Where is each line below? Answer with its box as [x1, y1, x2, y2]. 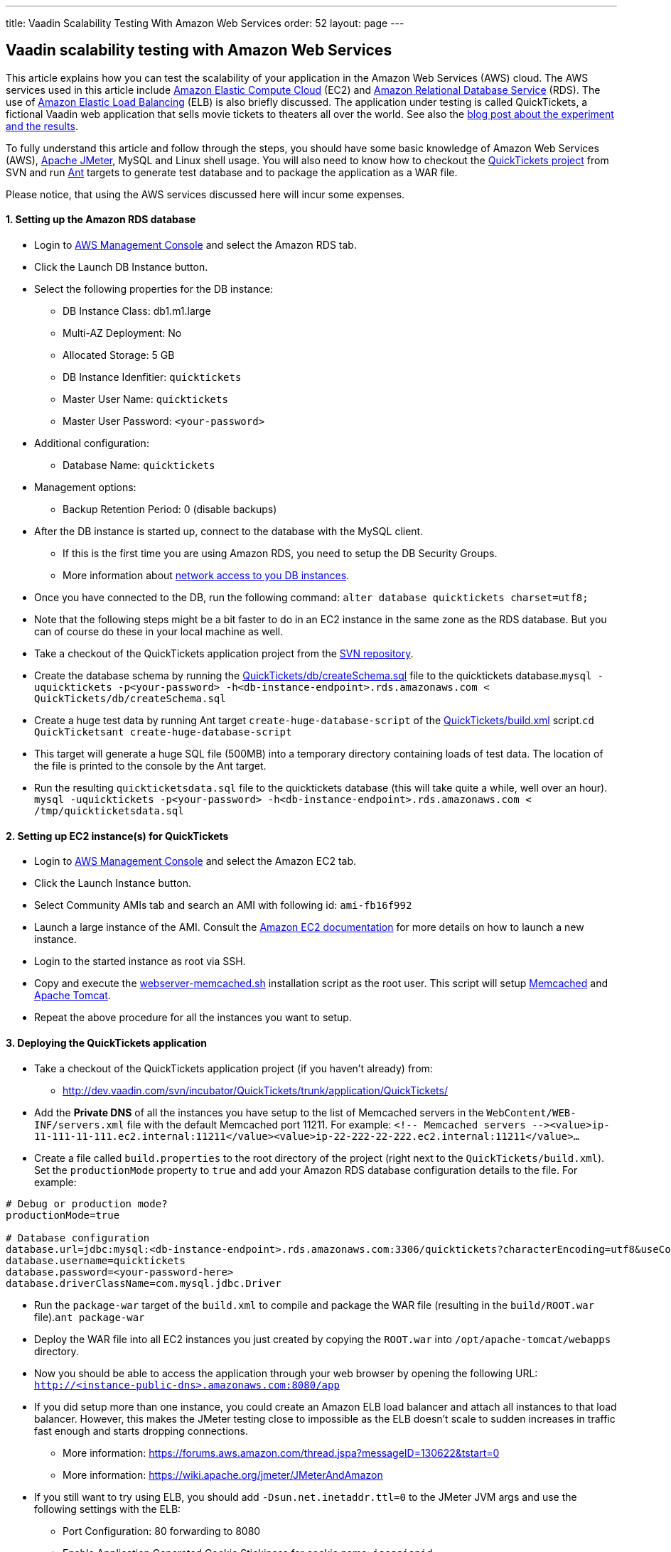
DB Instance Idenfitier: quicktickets [63, 371, 242, 384]
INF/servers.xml [34, 1119, 124, 1131]
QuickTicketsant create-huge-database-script [34, 726, 292, 738]
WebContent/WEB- [486, 1106, 576, 1119]
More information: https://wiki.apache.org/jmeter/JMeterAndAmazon [63, 1468, 383, 1481]
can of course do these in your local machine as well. [34, 625, 284, 638]
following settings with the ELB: [34, 1502, 181, 1515]
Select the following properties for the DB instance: [34, 283, 274, 296]
